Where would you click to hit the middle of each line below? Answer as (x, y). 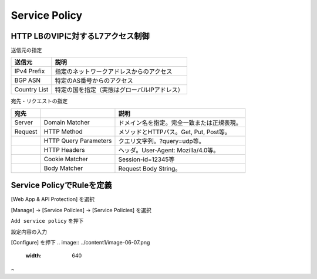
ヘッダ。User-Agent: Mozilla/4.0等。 (169, 150)
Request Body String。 (150, 168)
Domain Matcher (67, 122)
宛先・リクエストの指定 (39, 101)
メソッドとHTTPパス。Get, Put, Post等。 (175, 132)
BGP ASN (28, 80)
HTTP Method (63, 131)
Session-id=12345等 (146, 159)
